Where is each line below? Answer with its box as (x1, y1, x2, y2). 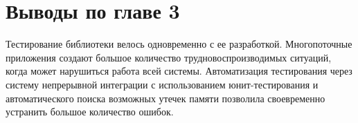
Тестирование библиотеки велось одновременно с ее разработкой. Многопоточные (6, 37, 352, 51)
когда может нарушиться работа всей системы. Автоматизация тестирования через (6, 64, 352, 78)
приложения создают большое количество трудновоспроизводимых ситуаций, (6, 50, 332, 64)
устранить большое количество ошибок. (6, 104, 174, 119)
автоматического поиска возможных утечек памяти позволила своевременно (6, 91, 325, 105)
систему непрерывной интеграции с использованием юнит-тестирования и (6, 77, 319, 91)
